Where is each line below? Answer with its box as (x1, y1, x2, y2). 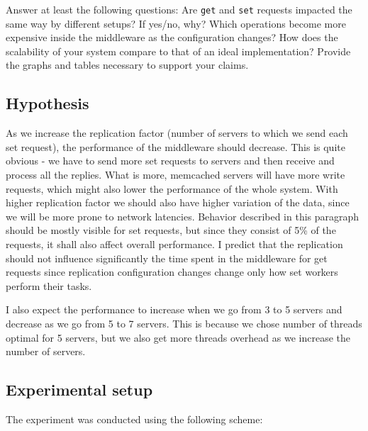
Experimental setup (6, 379, 153, 401)
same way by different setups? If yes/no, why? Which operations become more (6, 16, 346, 30)
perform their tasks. (6, 278, 92, 293)
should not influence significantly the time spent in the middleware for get (6, 250, 328, 265)
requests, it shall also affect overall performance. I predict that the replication (6, 236, 343, 251)
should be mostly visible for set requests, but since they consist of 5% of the (6, 223, 336, 237)
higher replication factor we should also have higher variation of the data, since (6, 195, 350, 210)
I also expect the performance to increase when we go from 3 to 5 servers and (6, 302, 342, 317)
